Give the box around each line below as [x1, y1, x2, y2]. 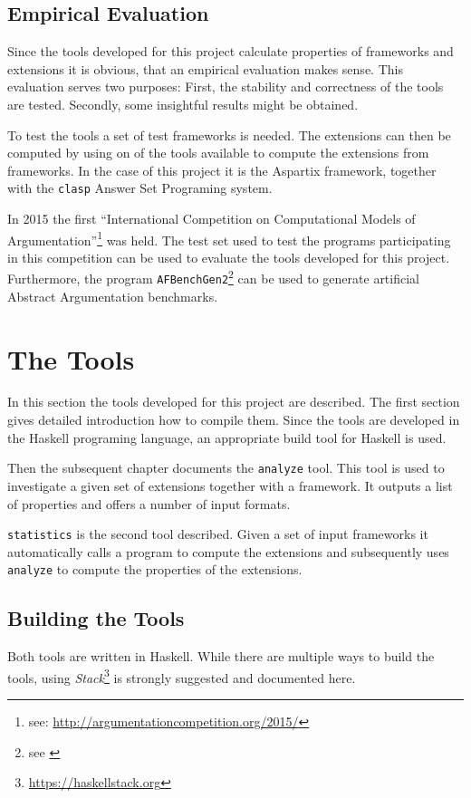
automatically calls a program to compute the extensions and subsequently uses [7, 542, 449, 561]
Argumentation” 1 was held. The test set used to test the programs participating [7, 227, 451, 249]
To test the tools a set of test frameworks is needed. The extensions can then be [7, 125, 451, 144]
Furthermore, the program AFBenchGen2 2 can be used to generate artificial [7, 266, 419, 288]
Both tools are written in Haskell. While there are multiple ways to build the [7, 647, 435, 666]
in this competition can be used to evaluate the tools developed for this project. [7, 247, 450, 266]
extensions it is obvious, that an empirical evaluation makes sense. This [7, 59, 403, 78]
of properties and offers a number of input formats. [7, 494, 291, 513]
